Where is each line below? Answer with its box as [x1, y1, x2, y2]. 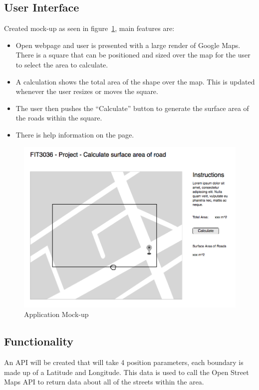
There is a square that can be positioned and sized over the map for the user [15, 49, 251, 60]
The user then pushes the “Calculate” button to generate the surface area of [15, 102, 249, 113]
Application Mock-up [24, 309, 89, 319]
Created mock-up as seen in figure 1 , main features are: [4, 23, 175, 33]
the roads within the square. [15, 112, 102, 123]
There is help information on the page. [15, 129, 134, 139]
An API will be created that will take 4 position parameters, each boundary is [4, 357, 244, 367]
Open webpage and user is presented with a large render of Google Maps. [15, 39, 241, 50]
